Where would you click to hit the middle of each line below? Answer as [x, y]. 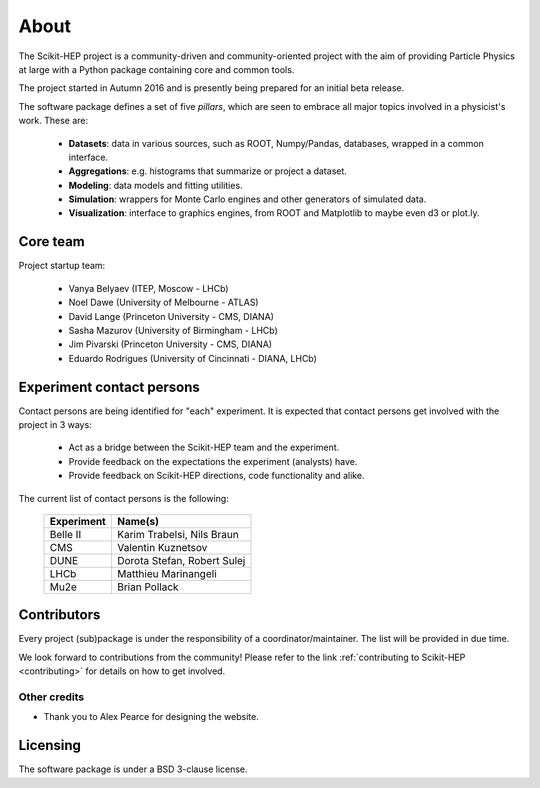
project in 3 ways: [55, 424]
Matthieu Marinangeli [166, 573]
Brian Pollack [147, 587]
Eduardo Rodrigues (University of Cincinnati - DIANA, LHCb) [192, 358]
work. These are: [53, 121]
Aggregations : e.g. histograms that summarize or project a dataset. [207, 171]
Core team [51, 241]
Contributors [59, 615]
